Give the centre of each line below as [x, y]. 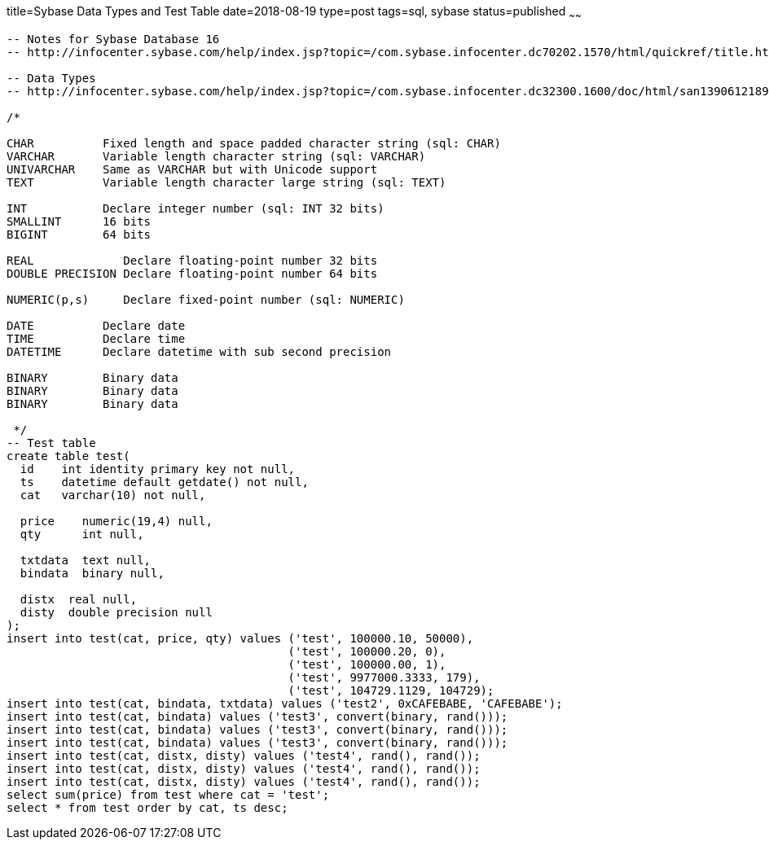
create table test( [68, 456]
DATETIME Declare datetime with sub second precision [199, 351]
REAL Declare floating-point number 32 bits [192, 260]
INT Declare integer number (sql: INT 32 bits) [196, 208]
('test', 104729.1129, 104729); [391, 690]
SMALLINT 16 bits [79, 221]
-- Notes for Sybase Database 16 [113, 39]
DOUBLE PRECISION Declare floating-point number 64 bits [192, 273]
